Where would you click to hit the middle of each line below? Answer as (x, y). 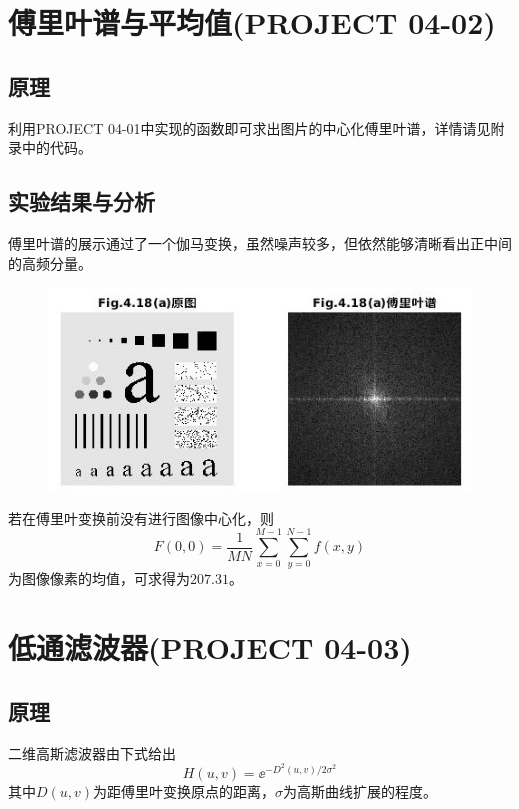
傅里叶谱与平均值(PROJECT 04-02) (252, 22)
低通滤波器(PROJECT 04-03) (210, 647)
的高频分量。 (50, 262)
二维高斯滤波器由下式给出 (92, 752)
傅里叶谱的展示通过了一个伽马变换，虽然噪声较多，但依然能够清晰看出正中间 (260, 242)
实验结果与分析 (81, 201)
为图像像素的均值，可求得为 (99, 578)
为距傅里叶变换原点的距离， (184, 790)
